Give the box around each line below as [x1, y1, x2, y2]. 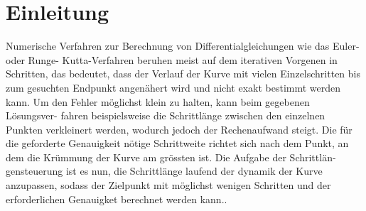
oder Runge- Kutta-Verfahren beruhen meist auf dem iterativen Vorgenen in [6, 52, 338, 67]
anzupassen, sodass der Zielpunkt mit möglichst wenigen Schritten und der [6, 178, 331, 193]
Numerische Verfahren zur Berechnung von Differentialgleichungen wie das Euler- [6, 38, 360, 53]
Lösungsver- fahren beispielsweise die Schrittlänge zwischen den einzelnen [6, 108, 325, 123]
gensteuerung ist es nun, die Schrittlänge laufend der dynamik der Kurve [6, 163, 323, 178]
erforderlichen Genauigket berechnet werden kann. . [6, 191, 227, 206]
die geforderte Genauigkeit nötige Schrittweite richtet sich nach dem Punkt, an [6, 136, 349, 151]
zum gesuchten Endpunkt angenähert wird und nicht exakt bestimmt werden [6, 80, 341, 94]
